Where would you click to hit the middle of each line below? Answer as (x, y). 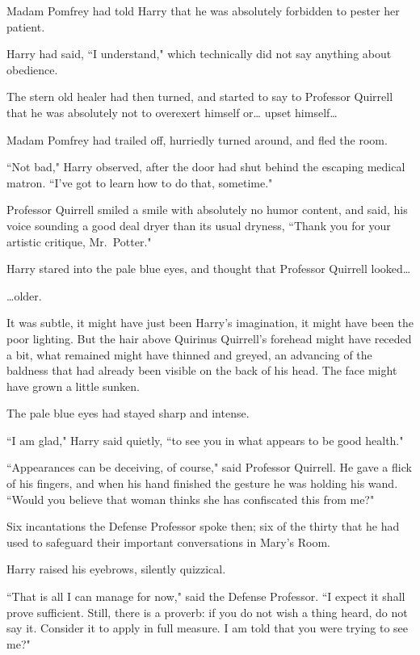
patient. (26, 26)
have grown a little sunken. (73, 386)
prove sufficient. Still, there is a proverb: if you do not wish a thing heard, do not (207, 612)
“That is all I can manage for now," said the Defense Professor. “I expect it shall (206, 596)
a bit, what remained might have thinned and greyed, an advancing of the (189, 354)
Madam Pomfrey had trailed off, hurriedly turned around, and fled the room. (197, 139)
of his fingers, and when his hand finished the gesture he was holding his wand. (202, 483)
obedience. (32, 69)
